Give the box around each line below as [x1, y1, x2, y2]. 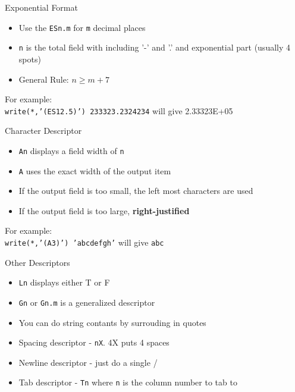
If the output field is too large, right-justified [18, 204, 190, 217]
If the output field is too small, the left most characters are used [18, 184, 253, 197]
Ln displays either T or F [18, 276, 110, 288]
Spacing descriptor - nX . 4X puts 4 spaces [18, 336, 170, 349]
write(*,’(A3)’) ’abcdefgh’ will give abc [5, 236, 164, 249]
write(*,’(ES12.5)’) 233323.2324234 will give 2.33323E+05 [5, 104, 233, 117]
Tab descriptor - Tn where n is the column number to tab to [18, 376, 237, 388]
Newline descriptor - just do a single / [18, 356, 158, 368]
